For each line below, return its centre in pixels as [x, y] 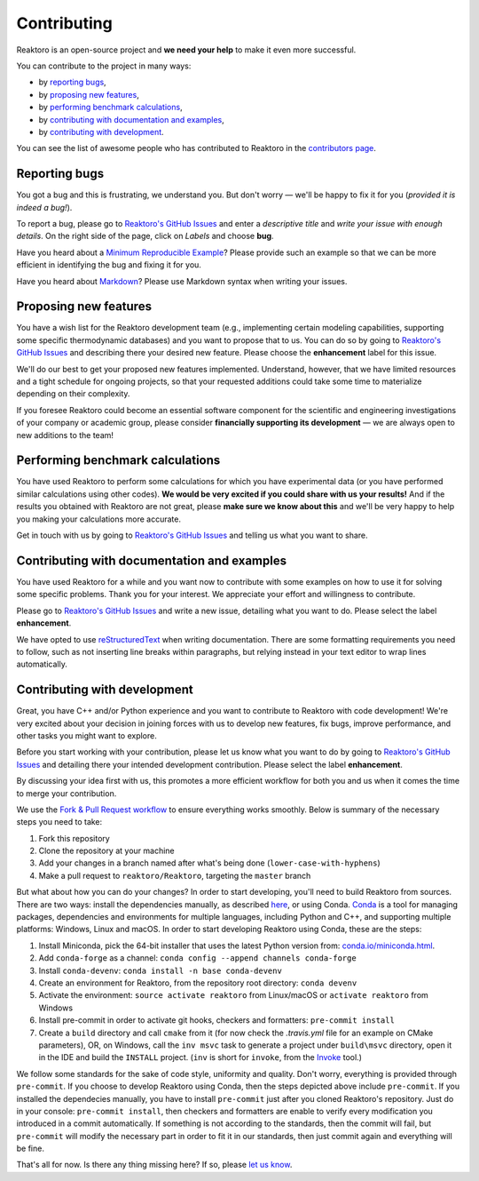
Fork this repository [74, 838]
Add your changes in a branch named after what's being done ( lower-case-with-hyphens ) [209, 863]
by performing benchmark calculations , [110, 108]
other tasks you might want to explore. [86, 735]
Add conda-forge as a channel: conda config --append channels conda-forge [197, 958]
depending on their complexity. [73, 394]
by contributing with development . [101, 132]
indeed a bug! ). [44, 207]
